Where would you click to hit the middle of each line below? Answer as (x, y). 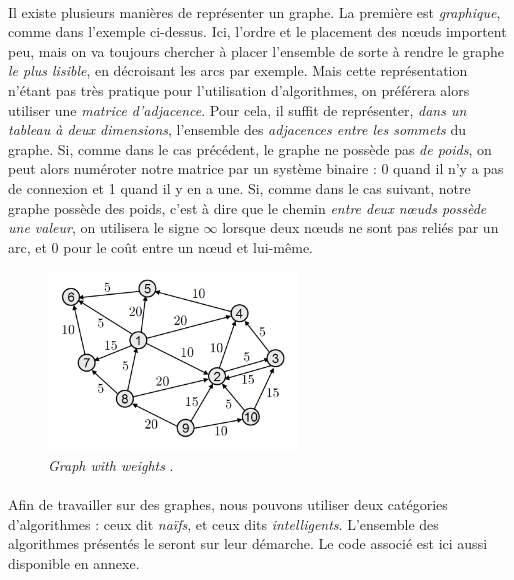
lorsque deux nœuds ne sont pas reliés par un (360, 227)
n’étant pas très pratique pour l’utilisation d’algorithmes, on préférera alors (239, 89)
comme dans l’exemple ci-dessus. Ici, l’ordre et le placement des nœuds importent (257, 31)
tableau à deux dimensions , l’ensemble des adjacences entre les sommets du (237, 129)
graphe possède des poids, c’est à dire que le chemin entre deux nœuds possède (247, 207)
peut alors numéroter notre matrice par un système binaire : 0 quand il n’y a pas (256, 168)
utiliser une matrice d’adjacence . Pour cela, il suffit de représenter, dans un (237, 109)
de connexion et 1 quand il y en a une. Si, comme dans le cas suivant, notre (239, 187)
